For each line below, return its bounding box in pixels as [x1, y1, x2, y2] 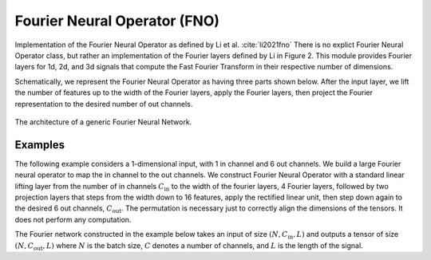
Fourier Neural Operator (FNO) [14, 12, 219, 30]
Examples [14, 138, 65, 152]
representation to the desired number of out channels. [14, 99, 193, 108]
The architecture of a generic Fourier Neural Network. [14, 116, 192, 127]
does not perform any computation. [14, 215, 132, 224]
